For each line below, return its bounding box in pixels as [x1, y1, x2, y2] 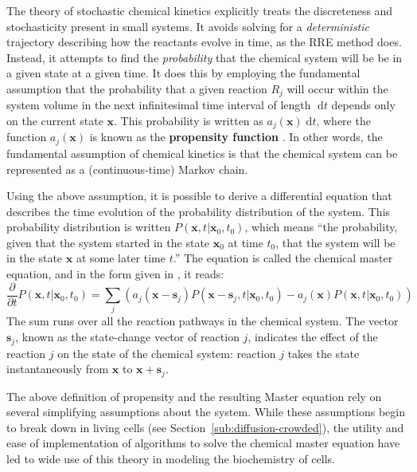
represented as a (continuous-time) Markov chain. [6, 160, 248, 177]
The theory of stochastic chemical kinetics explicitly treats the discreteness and [6, 2, 393, 18]
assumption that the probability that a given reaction [6, 80, 267, 96]
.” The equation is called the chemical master [173, 250, 393, 266]
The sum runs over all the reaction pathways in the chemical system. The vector [6, 313, 399, 329]
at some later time [76, 250, 166, 266]
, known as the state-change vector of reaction [15, 328, 240, 345]
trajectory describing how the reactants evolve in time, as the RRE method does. [6, 33, 402, 50]
